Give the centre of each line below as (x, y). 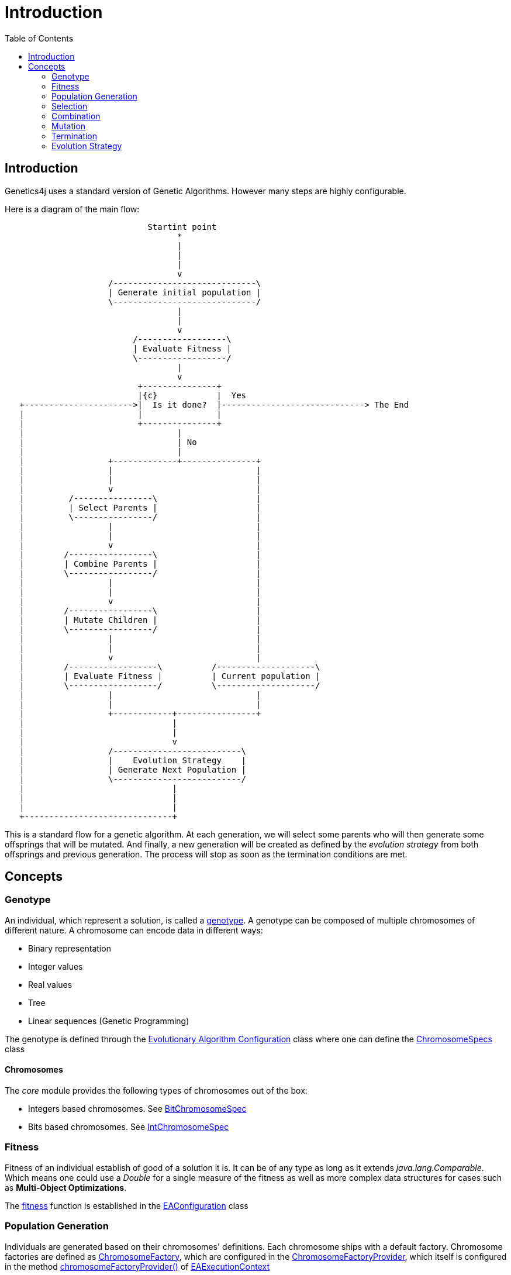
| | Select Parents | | (140, 507)
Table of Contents (39, 38)
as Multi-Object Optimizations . (66, 1187)
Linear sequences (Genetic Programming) (109, 1021)
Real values (50, 984)
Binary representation (70, 948)
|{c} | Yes (192, 395)
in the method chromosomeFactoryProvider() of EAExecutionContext (137, 1266)
